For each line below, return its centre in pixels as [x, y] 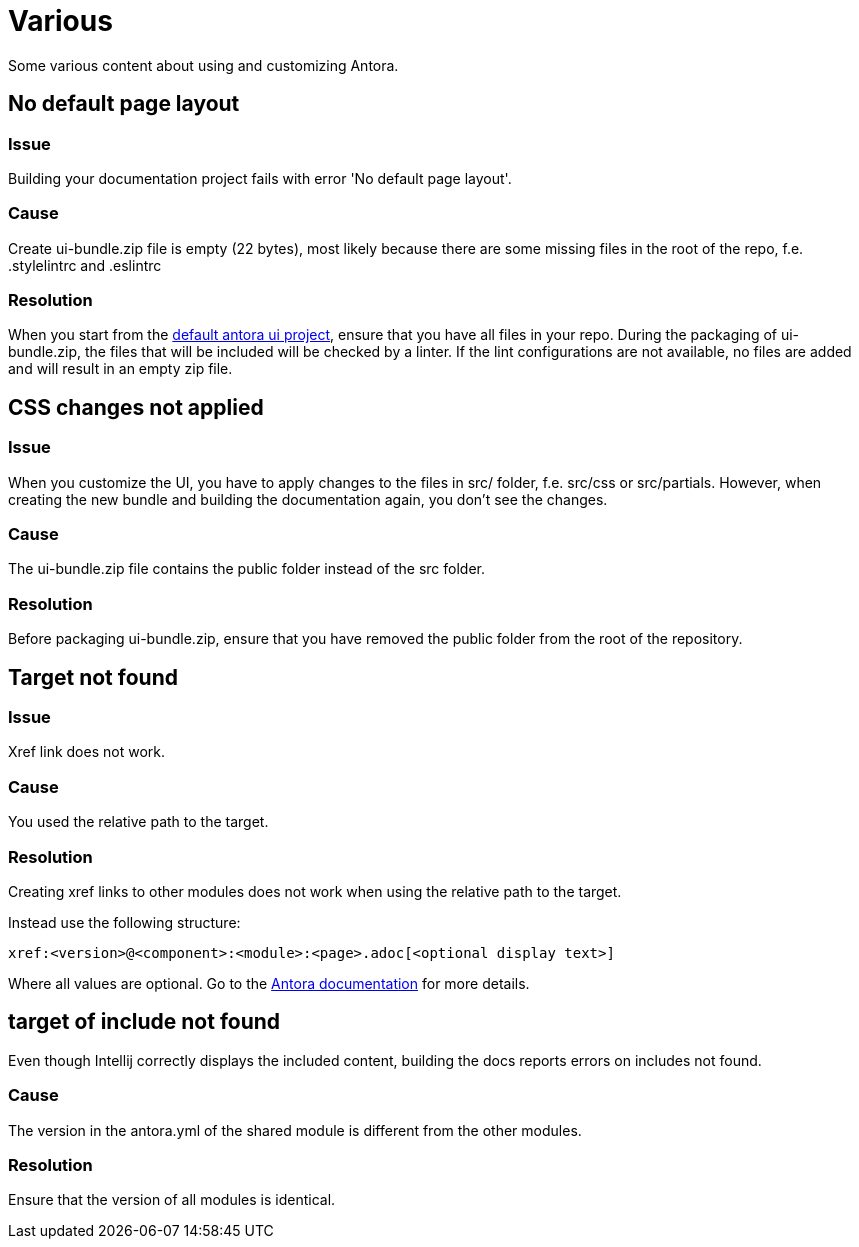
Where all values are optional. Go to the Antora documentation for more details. [269, 983]
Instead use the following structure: [124, 922]
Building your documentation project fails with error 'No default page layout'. [260, 178]
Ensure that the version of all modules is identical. [172, 1200]
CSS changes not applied [136, 407]
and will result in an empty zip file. [120, 369]
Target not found [93, 677]
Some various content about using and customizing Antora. [203, 65]
